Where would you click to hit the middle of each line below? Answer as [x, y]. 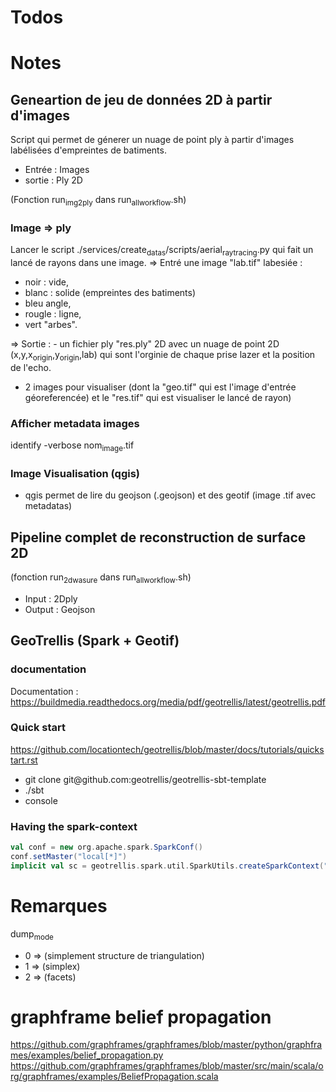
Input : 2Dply [51, 598]
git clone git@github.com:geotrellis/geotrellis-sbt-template [145, 779]
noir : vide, [47, 282]
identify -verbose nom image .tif [72, 446]
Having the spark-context [74, 826]
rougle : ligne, [53, 314]
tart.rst [24, 760]
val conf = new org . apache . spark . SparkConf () [106, 847]
